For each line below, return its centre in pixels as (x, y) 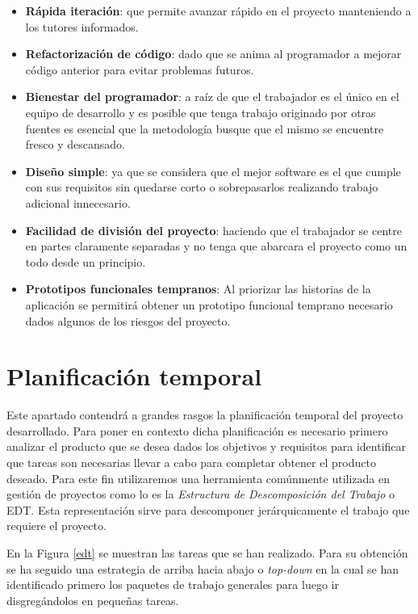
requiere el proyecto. (56, 526)
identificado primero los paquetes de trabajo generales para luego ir (173, 585)
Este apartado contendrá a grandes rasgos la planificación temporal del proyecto (205, 415)
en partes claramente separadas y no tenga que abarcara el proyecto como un (216, 246)
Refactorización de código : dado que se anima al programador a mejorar (213, 54)
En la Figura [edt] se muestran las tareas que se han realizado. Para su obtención (207, 552)
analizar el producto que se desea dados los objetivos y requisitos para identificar (207, 446)
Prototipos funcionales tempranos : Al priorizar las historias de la (198, 289)
